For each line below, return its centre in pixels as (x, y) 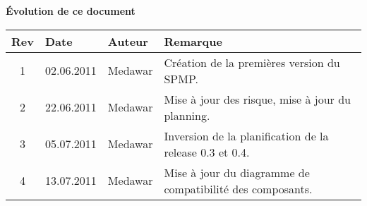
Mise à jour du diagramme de (237, 172)
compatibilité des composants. (238, 188)
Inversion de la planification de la (246, 135)
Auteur (128, 41)
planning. (187, 115)
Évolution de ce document (71, 11)
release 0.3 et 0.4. (207, 152)
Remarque (193, 41)
